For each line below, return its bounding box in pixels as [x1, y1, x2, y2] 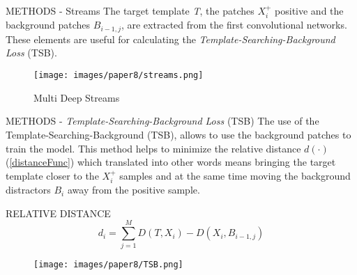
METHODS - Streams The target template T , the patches [6, 3, 255, 17]
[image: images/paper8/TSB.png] [33, 260, 183, 270]
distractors [6, 182, 51, 197]
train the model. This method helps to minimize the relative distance [6, 141, 301, 155]
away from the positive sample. [67, 182, 200, 197]
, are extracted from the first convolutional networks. [121, 17, 347, 32]
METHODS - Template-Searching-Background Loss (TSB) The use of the [6, 113, 319, 128]
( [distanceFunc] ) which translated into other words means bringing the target [6, 155, 336, 169]
